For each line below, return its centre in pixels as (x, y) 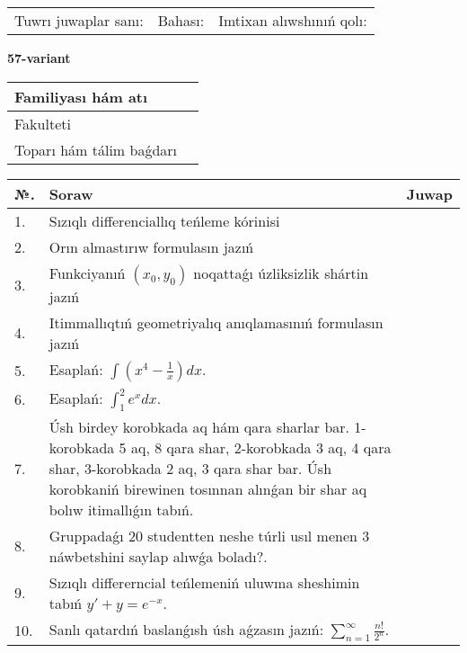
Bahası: (181, 20)
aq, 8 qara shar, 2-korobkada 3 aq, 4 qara (261, 447)
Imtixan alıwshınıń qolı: (293, 20)
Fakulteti (43, 123)
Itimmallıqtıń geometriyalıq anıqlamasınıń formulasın (216, 322)
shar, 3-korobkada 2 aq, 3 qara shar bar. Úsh (190, 468)
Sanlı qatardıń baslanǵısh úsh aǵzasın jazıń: (186, 629)
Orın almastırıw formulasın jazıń (151, 246)
